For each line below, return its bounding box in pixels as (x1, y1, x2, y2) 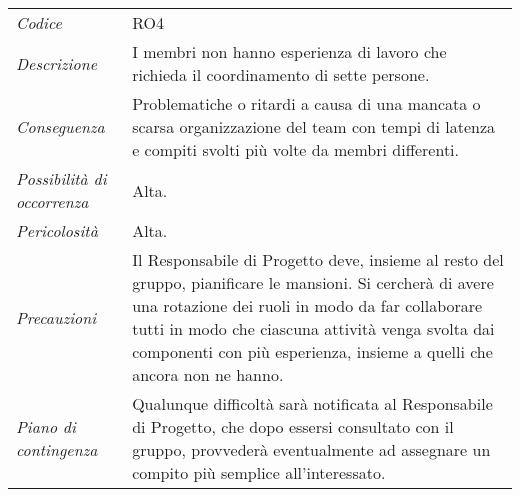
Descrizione (16, 51, 97, 75)
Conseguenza (16, 115, 105, 138)
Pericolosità (16, 219, 98, 242)
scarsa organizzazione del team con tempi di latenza (132, 115, 496, 138)
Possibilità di (16, 167, 107, 190)
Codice (16, 11, 62, 34)
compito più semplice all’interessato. (132, 461, 386, 484)
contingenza (16, 438, 98, 461)
